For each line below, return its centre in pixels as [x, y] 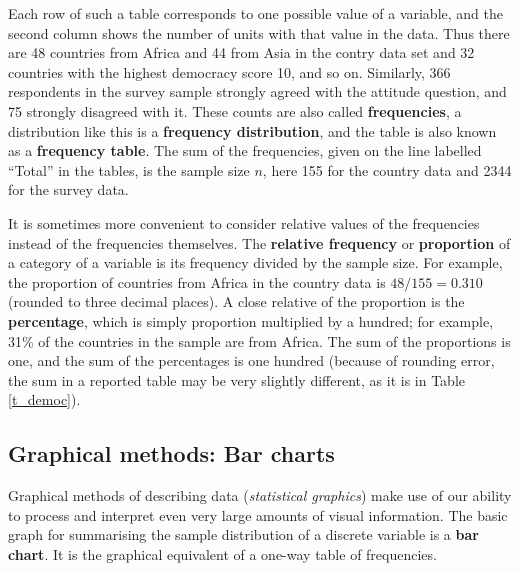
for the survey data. [68, 189]
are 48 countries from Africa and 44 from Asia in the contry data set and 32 [241, 52]
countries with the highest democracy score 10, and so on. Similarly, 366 [229, 71]
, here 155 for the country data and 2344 [387, 169]
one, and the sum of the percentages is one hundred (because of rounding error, [251, 360]
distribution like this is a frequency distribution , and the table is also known [252, 130]
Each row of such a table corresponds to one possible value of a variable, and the [255, 13]
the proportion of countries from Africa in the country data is [197, 281]
